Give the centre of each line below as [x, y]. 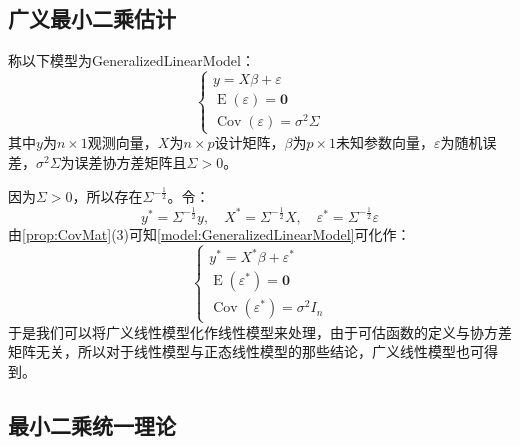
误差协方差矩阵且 [130, 162]
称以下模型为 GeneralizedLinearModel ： [131, 60]
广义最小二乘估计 [92, 18]
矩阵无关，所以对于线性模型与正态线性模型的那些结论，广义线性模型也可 [246, 351]
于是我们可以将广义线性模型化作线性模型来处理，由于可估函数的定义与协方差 [260, 331]
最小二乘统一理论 [92, 424]
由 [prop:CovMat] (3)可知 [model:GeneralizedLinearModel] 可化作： [209, 233]
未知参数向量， [385, 142]
